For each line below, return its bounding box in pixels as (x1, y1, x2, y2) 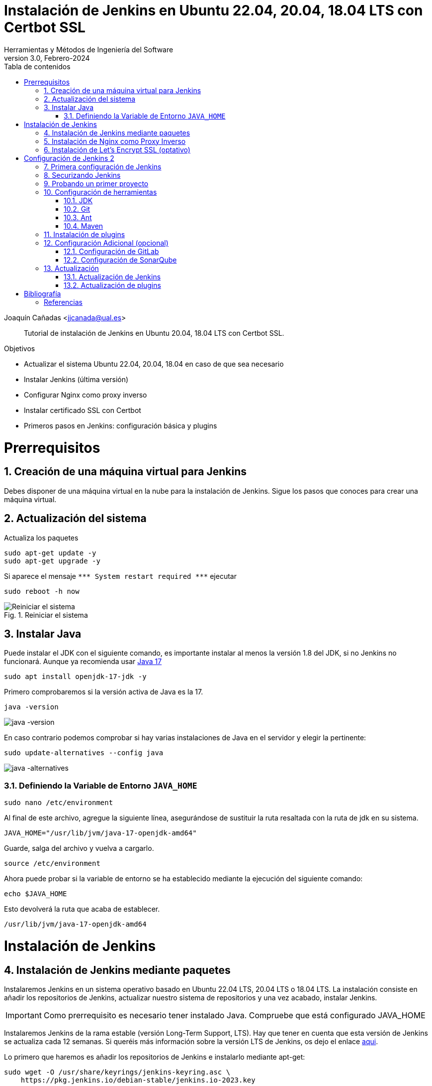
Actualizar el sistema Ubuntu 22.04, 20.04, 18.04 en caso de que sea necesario (24, 359, 284, 368)
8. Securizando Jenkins (44, 170, 121, 179)
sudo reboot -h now (4, 587, 80, 595)
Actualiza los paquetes (4, 533, 79, 542)
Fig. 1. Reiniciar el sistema (4, 610, 88, 619)
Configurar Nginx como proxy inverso (24, 390, 147, 399)
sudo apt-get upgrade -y (4, 556, 100, 565)
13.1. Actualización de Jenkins (64, 272, 161, 281)
